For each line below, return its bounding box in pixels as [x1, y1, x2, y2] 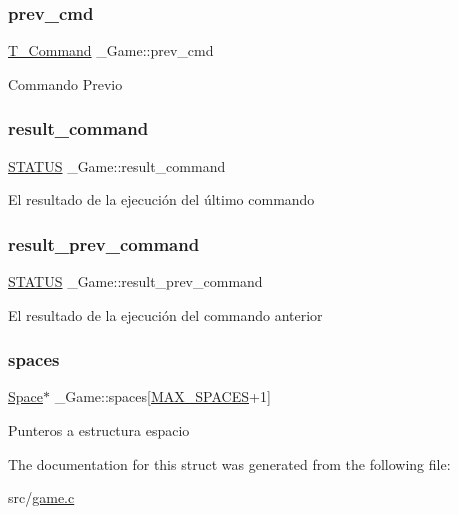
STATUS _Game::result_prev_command [8, 271, 263, 292]
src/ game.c [8, 487, 75, 508]
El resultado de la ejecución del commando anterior [8, 304, 323, 325]
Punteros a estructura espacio [8, 420, 190, 441]
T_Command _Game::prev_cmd [8, 40, 214, 61]
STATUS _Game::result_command [8, 155, 226, 176]
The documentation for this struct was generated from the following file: [8, 453, 451, 474]
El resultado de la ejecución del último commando [8, 189, 315, 210]
